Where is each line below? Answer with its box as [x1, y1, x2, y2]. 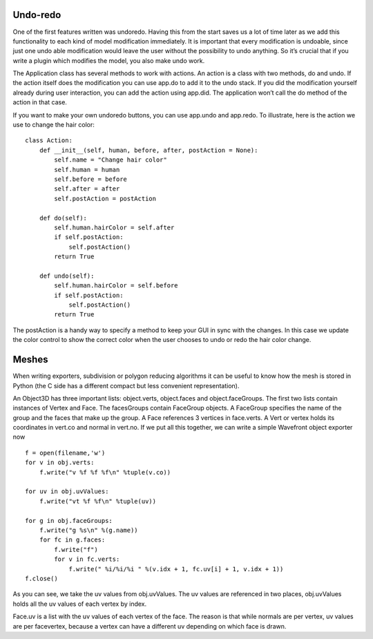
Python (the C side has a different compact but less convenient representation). [12, 381, 240, 390]
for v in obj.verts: [25, 459, 95, 466]
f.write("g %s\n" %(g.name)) [39, 526, 138, 534]
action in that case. [12, 98, 67, 106]
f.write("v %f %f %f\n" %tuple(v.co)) [39, 468, 171, 476]
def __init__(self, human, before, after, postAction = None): [39, 146, 258, 154]
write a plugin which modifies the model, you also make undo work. [12, 56, 205, 65]
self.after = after [54, 185, 120, 193]
